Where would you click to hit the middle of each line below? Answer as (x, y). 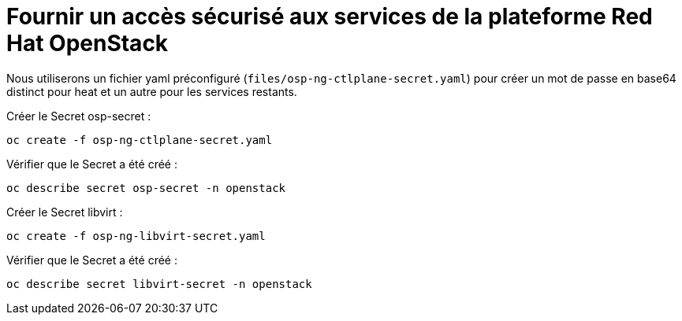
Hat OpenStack (88, 43)
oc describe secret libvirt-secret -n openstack (159, 284)
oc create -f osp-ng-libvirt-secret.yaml (136, 236)
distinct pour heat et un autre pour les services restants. (152, 91)
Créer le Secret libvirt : (65, 212)
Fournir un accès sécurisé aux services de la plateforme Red (330, 17)
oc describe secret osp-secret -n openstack (146, 188)
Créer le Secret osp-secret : (79, 116)
